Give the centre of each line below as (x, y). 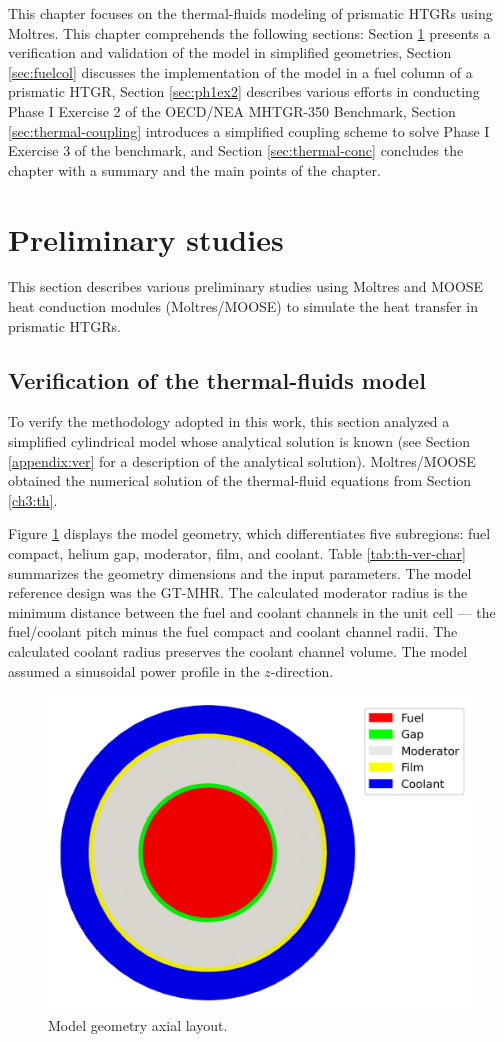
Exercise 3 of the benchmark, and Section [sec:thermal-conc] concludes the (236, 150)
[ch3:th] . (33, 499)
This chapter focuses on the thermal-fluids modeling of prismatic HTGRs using (250, 13)
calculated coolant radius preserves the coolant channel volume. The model (238, 650)
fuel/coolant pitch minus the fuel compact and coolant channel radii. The (233, 631)
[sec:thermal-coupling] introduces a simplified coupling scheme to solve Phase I (249, 130)
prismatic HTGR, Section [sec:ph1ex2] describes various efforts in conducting (244, 91)
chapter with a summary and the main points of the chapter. (194, 169)
